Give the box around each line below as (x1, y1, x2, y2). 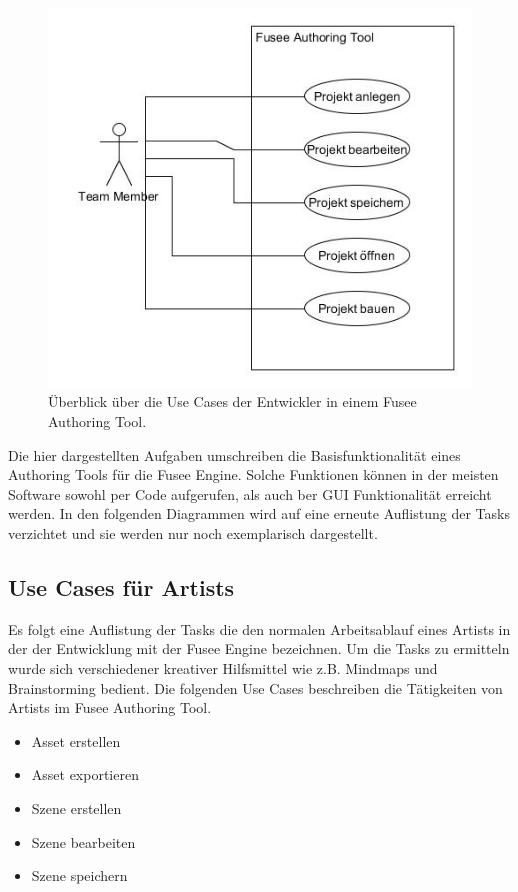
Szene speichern (31, 865, 128, 886)
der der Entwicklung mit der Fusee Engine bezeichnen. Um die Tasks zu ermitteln (8, 638, 510, 659)
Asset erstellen (31, 730, 121, 751)
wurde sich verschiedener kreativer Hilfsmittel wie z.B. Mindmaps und (8, 657, 438, 678)
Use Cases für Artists (8, 571, 235, 602)
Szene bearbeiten (31, 831, 136, 852)
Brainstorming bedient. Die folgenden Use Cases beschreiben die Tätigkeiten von (8, 677, 503, 698)
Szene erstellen (31, 797, 122, 818)
